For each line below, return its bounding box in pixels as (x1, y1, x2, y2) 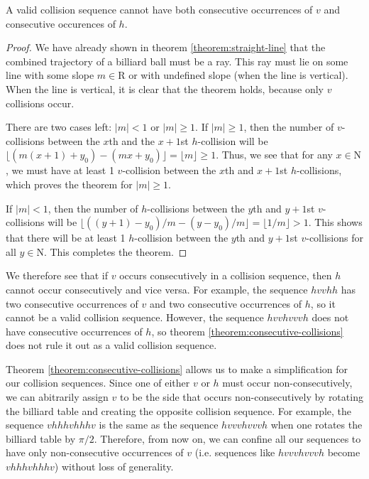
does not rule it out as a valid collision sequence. (6, 338, 217, 352)
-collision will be (197, 133, 268, 148)
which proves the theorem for (6, 176, 133, 191)
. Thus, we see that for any (216, 147, 333, 162)
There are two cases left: (6, 119, 112, 134)
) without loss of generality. (54, 459, 174, 474)
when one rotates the (270, 417, 363, 432)
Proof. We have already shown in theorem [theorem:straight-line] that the (6, 40, 326, 55)
